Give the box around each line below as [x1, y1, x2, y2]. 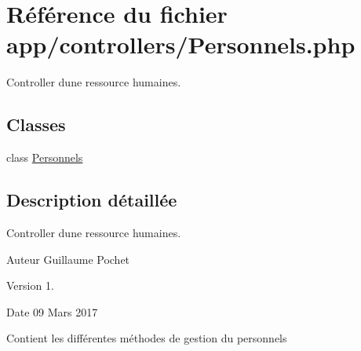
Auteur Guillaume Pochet [6, 250, 130, 267]
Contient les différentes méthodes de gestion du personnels [6, 330, 287, 346]
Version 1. [6, 277, 54, 294]
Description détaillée [6, 188, 177, 212]
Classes [6, 112, 66, 137]
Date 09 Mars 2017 [6, 303, 98, 320]
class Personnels [6, 149, 83, 166]
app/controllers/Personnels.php [6, 28, 356, 60]
